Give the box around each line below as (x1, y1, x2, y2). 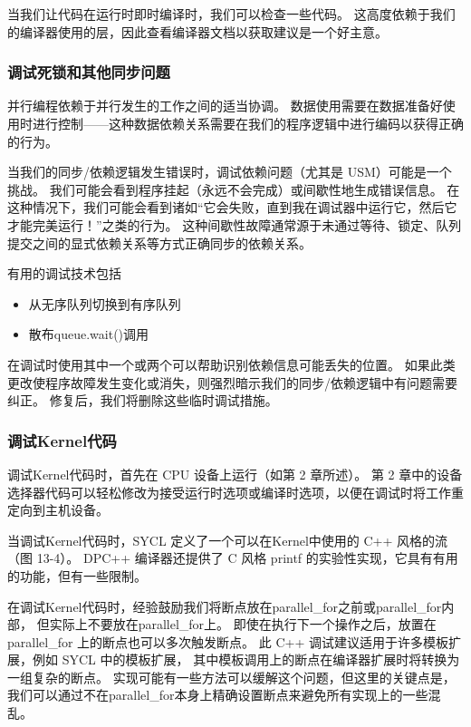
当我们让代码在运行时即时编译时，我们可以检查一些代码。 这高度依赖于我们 (7, 5, 456, 23)
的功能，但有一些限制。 (7, 566, 147, 585)
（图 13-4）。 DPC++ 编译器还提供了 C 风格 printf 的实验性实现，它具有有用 (7, 548, 458, 567)
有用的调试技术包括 (7, 264, 121, 283)
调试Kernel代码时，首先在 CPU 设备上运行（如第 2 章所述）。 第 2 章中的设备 (7, 464, 463, 483)
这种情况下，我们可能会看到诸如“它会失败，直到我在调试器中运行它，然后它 (7, 198, 457, 217)
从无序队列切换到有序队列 (28, 294, 181, 313)
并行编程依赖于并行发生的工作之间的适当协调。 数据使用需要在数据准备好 (7, 96, 443, 115)
